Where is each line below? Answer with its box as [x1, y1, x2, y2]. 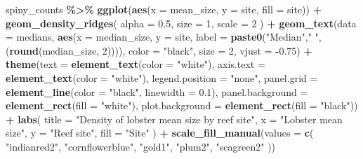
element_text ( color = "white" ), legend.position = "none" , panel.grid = [6, 70, 318, 85]
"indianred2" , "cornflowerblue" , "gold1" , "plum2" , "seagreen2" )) [6, 139, 276, 153]
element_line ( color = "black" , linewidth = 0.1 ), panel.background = [6, 84, 308, 99]
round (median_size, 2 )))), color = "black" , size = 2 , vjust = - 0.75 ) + [9, 43, 312, 57]
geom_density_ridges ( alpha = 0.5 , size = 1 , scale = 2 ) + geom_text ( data [6, 15, 357, 30]
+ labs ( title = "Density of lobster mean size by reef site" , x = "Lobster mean [6, 111, 343, 126]
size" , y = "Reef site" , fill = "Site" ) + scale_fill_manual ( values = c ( [6, 125, 314, 140]
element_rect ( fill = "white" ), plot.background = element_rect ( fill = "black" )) [6, 98, 358, 113]
